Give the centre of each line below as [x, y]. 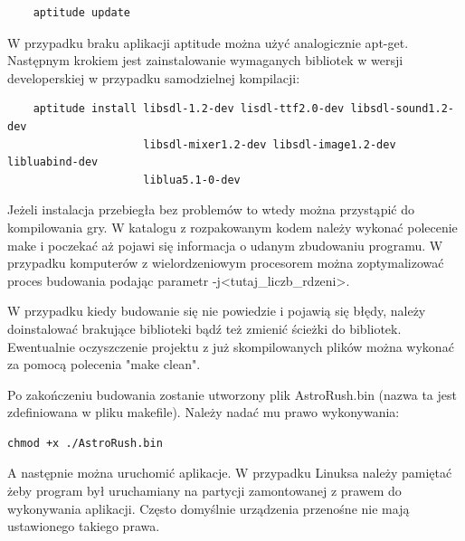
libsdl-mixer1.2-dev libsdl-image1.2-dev [270, 144]
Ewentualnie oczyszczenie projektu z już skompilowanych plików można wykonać [231, 346]
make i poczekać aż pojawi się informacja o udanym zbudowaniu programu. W [225, 245]
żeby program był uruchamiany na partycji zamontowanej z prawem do [204, 491]
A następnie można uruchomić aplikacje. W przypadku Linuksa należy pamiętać [230, 473]
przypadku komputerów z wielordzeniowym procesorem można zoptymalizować [226, 263]
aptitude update [82, 13]
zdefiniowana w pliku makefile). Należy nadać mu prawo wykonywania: [204, 412]
